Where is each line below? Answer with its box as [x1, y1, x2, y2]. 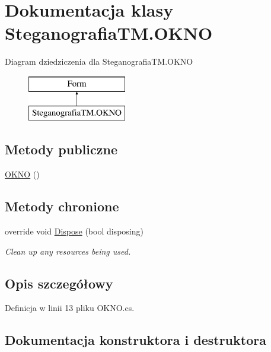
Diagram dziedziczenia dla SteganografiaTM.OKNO [5, 55, 193, 68]
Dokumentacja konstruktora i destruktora [5, 331, 266, 349]
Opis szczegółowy [5, 274, 113, 292]
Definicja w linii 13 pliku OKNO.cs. [5, 302, 135, 314]
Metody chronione [5, 197, 119, 215]
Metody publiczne [5, 140, 117, 158]
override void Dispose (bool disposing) [5, 225, 144, 237]
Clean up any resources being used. [5, 245, 131, 257]
